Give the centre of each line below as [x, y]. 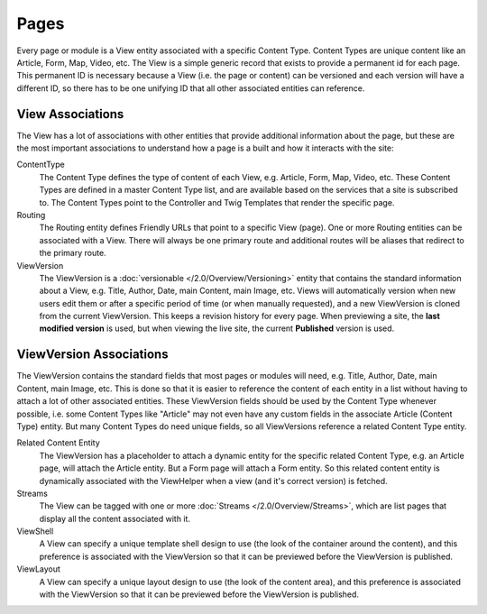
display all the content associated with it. [115, 518]
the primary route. [73, 253]
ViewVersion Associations [92, 355]
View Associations [70, 114]
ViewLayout [38, 569]
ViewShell [35, 531]
